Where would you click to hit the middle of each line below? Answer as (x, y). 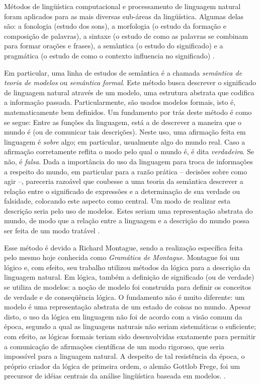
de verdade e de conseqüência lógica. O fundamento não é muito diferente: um (124, 297)
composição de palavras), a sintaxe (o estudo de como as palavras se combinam (126, 36)
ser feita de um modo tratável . (52, 231)
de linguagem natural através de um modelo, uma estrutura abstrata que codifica (129, 92)
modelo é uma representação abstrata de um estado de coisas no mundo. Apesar (127, 307)
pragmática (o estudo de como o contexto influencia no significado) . (109, 55)
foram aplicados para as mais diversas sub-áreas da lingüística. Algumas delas (124, 16)
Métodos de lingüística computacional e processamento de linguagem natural (122, 6)
